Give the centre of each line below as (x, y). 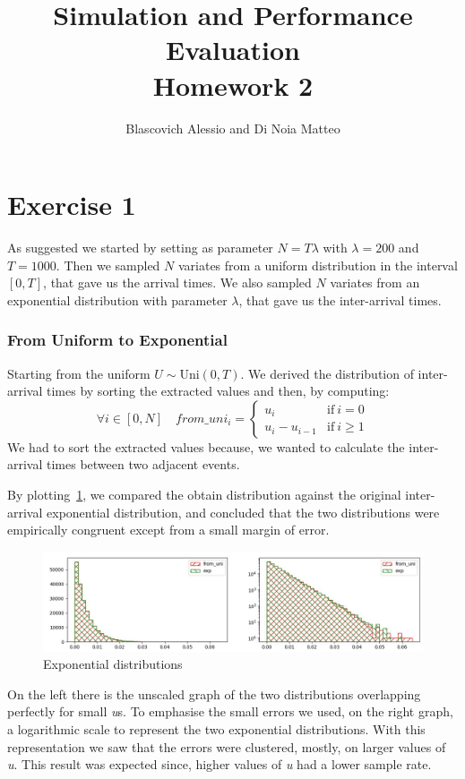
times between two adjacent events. (143, 464)
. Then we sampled (108, 265)
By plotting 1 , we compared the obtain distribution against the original (204, 494)
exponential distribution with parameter (117, 300)
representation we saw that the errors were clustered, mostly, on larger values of (227, 746)
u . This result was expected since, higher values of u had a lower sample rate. (220, 764)
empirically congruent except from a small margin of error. (168, 530)
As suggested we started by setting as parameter (140, 248)
